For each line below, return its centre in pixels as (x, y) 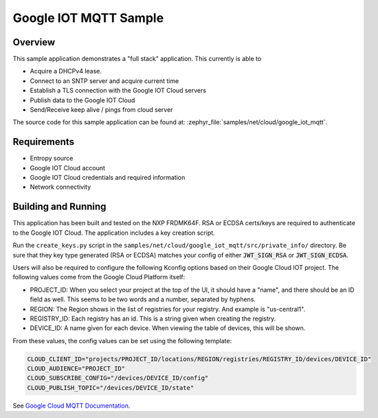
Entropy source (52, 159)
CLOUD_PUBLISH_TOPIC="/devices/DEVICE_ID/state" (111, 387)
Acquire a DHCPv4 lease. (66, 71)
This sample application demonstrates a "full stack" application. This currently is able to (137, 59)
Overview (34, 42)
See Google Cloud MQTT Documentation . (71, 406)
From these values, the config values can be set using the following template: (122, 340)
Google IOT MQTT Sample (88, 18)
